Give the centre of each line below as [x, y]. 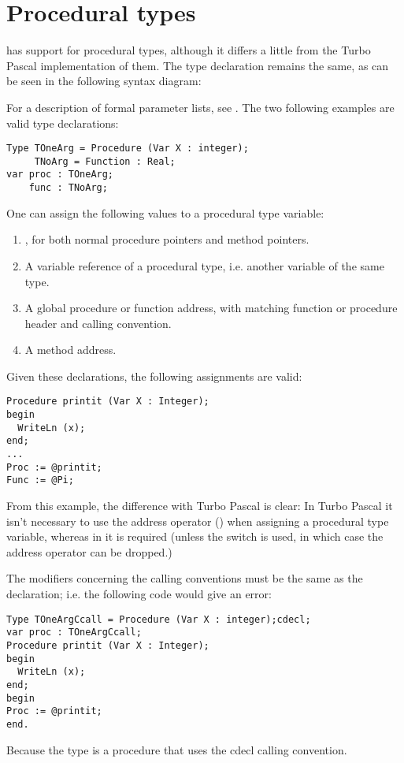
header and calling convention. [98, 323]
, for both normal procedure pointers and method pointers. [167, 239]
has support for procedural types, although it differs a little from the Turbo [189, 50]
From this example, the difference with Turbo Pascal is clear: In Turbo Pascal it [200, 506]
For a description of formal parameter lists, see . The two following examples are [200, 107]
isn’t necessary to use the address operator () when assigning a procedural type [198, 521]
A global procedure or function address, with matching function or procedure [211, 308]
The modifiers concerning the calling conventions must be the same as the [185, 578]
